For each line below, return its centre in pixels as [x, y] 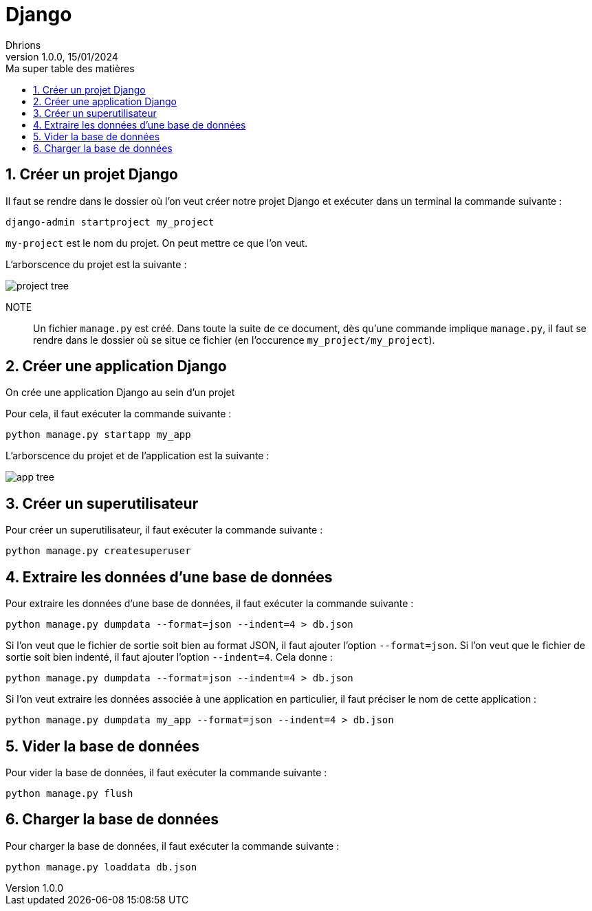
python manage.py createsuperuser [98, 551]
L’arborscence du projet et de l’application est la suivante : [138, 456]
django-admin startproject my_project [110, 222]
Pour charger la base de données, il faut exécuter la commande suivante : [173, 846]
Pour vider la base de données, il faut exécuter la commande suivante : [166, 772]
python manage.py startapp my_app [98, 435]
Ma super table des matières [70, 68]
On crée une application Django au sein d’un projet [120, 393]
